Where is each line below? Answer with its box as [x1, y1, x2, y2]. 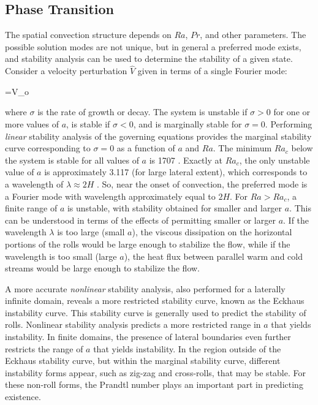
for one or [273, 105, 311, 118]
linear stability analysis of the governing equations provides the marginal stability [5, 129, 312, 142]
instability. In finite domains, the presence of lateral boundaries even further [5, 330, 291, 343]
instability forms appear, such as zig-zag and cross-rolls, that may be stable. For [5, 366, 306, 379]
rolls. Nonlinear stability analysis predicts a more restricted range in [5, 318, 261, 331]
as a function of [116, 142, 175, 154]
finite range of [5, 202, 58, 214]
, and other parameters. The [200, 28, 306, 41]
